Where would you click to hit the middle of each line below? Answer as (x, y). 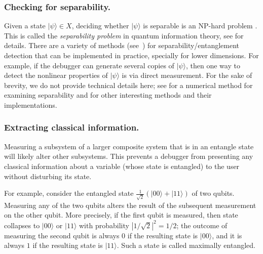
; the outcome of (202, 225)
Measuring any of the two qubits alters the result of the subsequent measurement (130, 205)
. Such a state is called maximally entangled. (186, 245)
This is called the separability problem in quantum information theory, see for (124, 35)
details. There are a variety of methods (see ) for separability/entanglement (122, 45)
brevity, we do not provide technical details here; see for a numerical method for (128, 85)
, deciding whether (100, 26)
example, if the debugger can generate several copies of (89, 65)
